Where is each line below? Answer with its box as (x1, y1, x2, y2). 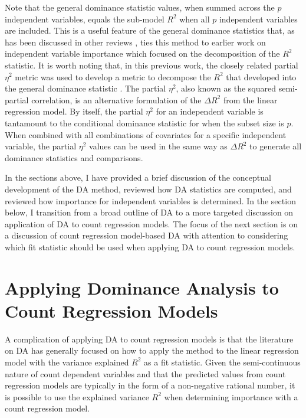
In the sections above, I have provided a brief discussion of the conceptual (5, 171, 271, 184)
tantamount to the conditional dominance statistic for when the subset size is (5, 116, 284, 129)
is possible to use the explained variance (5, 390, 149, 403)
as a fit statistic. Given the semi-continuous (144, 355, 301, 368)
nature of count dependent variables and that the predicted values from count (5, 367, 286, 380)
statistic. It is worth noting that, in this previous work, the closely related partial (5, 58, 298, 71)
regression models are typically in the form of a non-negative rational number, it (5, 379, 295, 391)
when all (179, 12, 210, 25)
